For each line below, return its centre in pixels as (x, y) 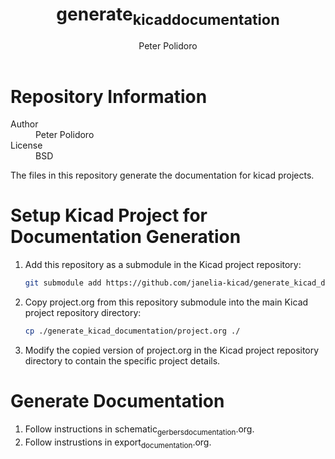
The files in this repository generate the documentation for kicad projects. (162, 175)
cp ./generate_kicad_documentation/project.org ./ (132, 331)
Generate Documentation (117, 401)
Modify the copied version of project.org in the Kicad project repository (172, 350)
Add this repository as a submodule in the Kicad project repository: (163, 265)
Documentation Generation (126, 237)
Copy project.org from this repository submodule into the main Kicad (166, 302)
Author (24, 124)
